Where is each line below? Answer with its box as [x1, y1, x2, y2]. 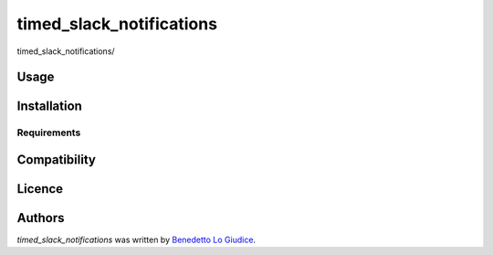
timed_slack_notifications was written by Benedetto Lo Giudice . [16, 234, 256, 246]
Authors [16, 210, 65, 226]
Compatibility [16, 152, 96, 167]
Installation [16, 99, 82, 114]
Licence [16, 181, 64, 197]
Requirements [16, 126, 81, 139]
